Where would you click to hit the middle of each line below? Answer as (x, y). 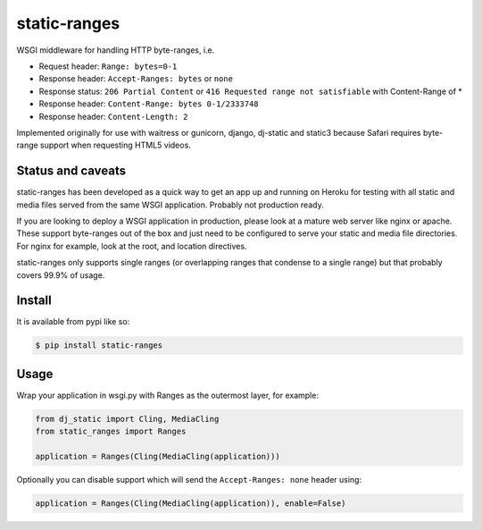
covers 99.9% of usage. (61, 275)
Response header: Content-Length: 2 (113, 116)
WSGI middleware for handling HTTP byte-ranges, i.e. (116, 50)
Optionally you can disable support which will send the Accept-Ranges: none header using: (189, 480)
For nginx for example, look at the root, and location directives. (132, 246)
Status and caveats (71, 171)
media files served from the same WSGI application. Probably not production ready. (170, 205)
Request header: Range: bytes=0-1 (108, 66)
